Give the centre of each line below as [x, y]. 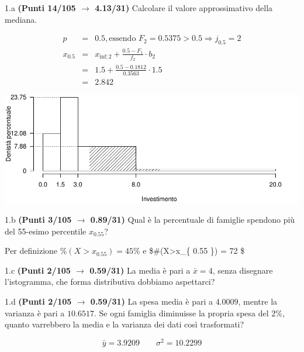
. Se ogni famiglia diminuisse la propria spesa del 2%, [189, 313]
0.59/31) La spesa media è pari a [151, 301]
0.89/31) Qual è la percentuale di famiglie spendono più [193, 220]
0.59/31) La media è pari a [140, 270]
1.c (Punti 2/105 [38, 270]
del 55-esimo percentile [46, 231]
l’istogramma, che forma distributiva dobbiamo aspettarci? [110, 282]
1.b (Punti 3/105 [38, 220]
